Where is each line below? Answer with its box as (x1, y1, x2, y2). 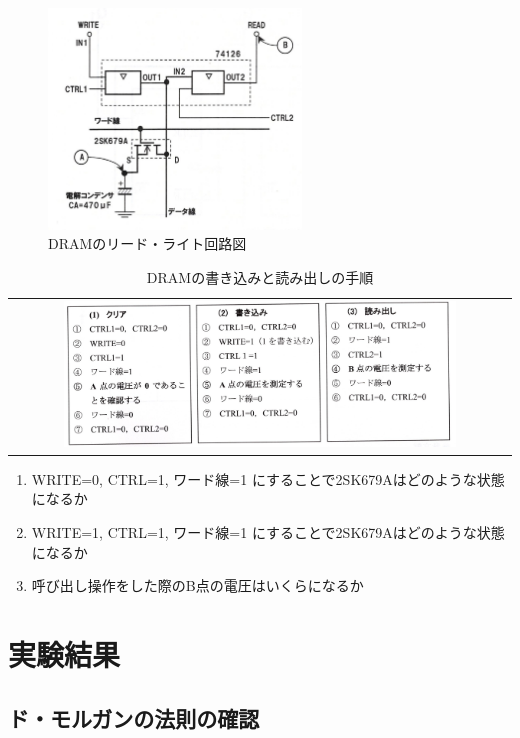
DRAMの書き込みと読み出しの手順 (146, 267, 374, 288)
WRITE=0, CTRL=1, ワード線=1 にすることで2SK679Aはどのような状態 (31, 468, 505, 489)
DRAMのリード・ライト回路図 (48, 233, 247, 254)
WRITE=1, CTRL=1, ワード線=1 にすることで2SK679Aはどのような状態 (31, 522, 505, 542)
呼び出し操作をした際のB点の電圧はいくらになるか (31, 575, 364, 596)
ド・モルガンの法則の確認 (8, 702, 260, 733)
